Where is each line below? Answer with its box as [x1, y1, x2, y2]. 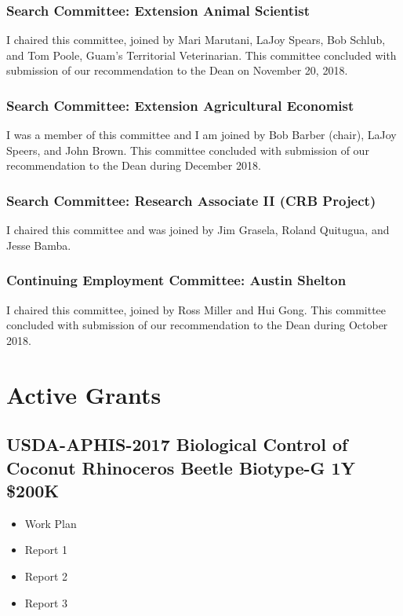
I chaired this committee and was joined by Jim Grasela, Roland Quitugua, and [6, 222, 390, 238]
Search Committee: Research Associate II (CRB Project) [6, 190, 376, 210]
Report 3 [24, 594, 68, 610]
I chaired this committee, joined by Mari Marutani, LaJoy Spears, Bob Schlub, [6, 31, 386, 48]
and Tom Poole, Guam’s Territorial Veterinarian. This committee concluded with [6, 46, 397, 63]
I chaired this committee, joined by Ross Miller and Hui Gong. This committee [6, 301, 387, 317]
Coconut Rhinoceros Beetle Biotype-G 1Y [6, 455, 355, 479]
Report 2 [24, 567, 68, 584]
